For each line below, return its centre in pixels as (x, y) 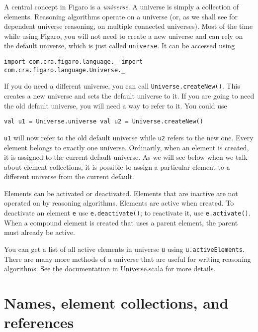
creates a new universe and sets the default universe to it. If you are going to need (129, 96)
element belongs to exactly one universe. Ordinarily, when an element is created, (127, 147)
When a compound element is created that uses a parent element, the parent (121, 222)
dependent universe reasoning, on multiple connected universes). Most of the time (129, 26)
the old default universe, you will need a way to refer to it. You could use (116, 105)
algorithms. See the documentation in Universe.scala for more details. (110, 269)
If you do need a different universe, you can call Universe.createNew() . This (122, 86)
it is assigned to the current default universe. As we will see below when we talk (126, 157)
